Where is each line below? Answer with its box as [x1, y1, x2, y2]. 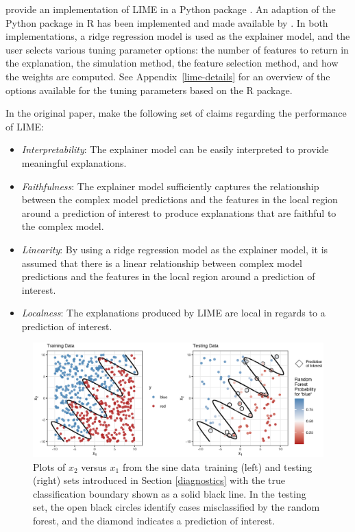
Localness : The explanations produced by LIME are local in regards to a [21, 305, 326, 320]
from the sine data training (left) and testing [122, 459, 313, 474]
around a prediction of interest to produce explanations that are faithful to [21, 205, 336, 220]
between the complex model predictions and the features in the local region [21, 192, 338, 207]
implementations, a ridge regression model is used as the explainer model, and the [5, 29, 350, 43]
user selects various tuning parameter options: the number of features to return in [5, 42, 349, 56]
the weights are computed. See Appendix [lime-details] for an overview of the [5, 69, 330, 83]
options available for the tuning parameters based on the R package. [5, 82, 293, 97]
